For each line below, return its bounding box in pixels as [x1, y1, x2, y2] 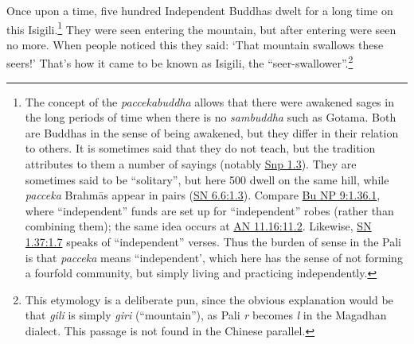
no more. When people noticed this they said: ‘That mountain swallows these [6, 36, 384, 52]
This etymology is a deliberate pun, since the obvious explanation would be [25, 291, 393, 307]
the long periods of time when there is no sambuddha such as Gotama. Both [25, 109, 396, 126]
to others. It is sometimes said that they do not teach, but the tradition [25, 140, 376, 157]
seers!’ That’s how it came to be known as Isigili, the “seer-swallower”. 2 [6, 52, 353, 72]
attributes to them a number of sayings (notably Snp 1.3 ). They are [25, 156, 357, 172]
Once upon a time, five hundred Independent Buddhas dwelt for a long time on [6, 2, 393, 18]
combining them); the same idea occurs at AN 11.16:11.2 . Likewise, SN [25, 218, 372, 234]
